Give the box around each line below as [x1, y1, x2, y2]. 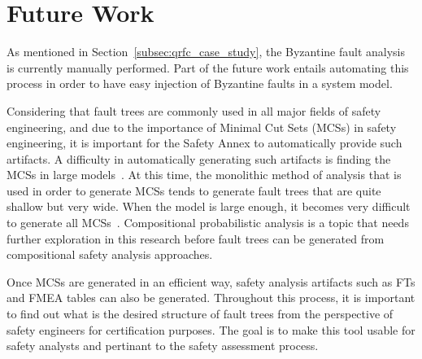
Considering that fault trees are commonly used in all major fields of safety [7, 102, 381, 119]
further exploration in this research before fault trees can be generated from [7, 230, 385, 247]
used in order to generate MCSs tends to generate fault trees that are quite [7, 182, 381, 199]
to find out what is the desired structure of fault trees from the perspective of [7, 305, 394, 322]
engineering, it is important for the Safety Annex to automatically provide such [7, 134, 402, 151]
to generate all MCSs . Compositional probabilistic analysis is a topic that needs [7, 214, 409, 231]
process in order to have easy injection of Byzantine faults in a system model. [7, 75, 393, 92]
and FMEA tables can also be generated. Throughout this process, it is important [7, 289, 415, 306]
